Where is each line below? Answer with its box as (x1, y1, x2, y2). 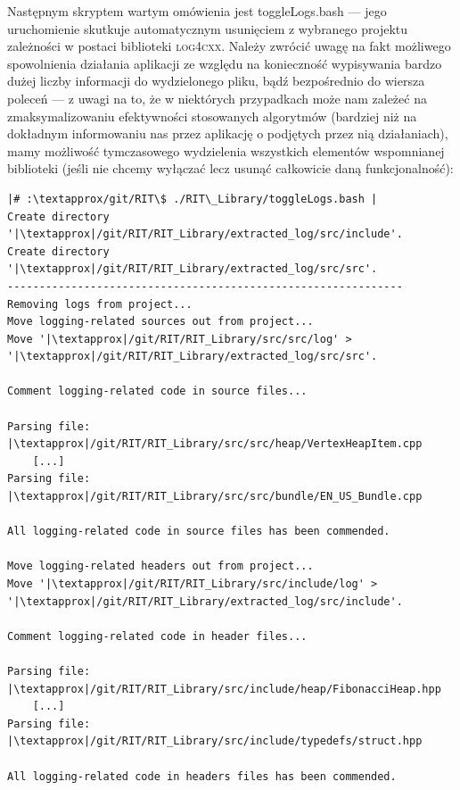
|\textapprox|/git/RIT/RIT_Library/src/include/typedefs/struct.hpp (7, 735, 423, 748)
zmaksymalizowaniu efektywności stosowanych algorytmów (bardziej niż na (7, 106, 417, 125)
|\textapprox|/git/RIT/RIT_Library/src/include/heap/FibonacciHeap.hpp (7, 682, 441, 695)
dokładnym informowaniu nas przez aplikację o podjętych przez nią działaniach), (7, 124, 448, 143)
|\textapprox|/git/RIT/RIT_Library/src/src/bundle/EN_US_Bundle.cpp (7, 490, 423, 503)
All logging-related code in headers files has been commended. (7, 769, 397, 783)
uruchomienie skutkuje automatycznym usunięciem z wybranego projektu (7, 19, 408, 37)
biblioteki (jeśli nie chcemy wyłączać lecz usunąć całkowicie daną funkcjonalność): (7, 159, 454, 178)
